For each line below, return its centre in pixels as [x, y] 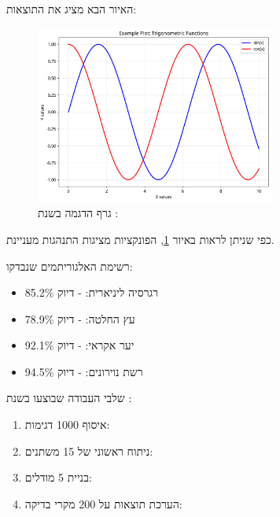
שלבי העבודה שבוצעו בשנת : [69, 398]
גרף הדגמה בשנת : [78, 213]
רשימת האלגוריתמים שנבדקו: [70, 266]
